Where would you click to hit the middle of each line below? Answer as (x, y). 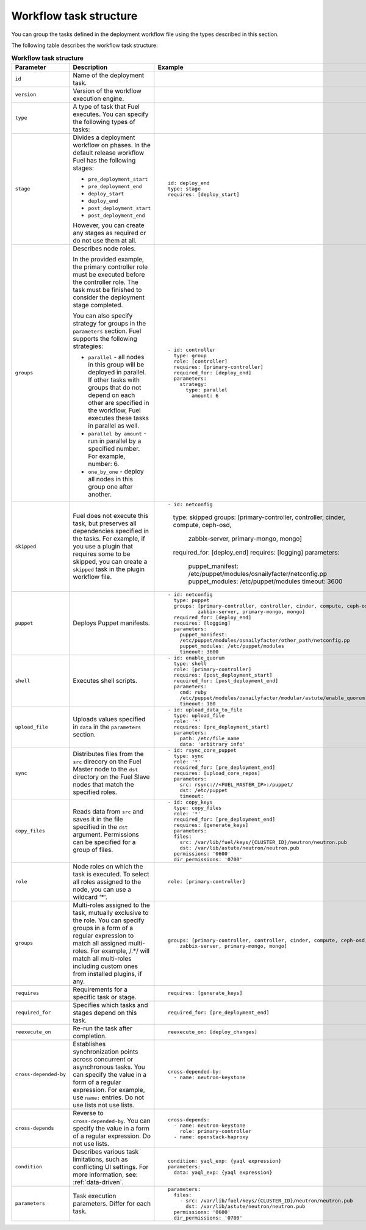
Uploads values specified (109, 719)
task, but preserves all (105, 523)
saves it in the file (98, 820)
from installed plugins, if (108, 973)
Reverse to (88, 1113)
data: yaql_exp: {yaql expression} (223, 1173)
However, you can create (109, 225)
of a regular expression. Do (112, 1136)
